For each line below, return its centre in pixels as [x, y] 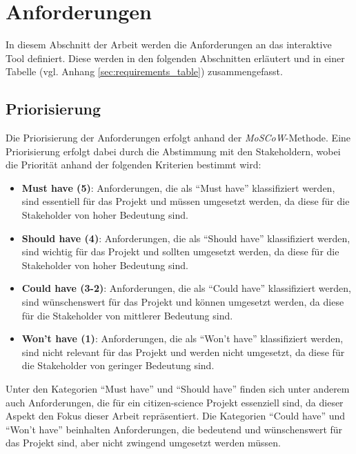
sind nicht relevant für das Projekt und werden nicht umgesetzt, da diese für [183, 352]
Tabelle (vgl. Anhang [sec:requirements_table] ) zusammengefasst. [144, 71]
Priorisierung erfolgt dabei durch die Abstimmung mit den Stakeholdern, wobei [173, 151]
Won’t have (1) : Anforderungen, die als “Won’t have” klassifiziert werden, [182, 338]
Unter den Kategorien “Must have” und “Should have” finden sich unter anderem [178, 389]
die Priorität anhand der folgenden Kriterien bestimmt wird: [133, 165]
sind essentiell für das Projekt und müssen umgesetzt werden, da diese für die [186, 201]
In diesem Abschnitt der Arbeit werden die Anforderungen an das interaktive [169, 45]
